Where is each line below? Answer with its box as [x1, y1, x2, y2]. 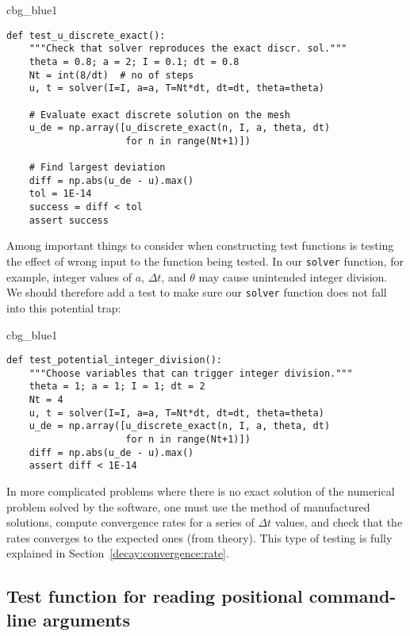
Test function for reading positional [6, 584, 303, 608]
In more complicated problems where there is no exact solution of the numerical [6, 483, 395, 500]
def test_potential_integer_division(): [6, 354, 223, 366]
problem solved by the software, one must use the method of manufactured [6, 498, 370, 515]
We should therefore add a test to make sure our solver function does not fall [6, 284, 387, 301]
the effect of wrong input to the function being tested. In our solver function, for [6, 253, 404, 270]
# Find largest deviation [29, 162, 166, 174]
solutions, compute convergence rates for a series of [6, 514, 255, 531]
